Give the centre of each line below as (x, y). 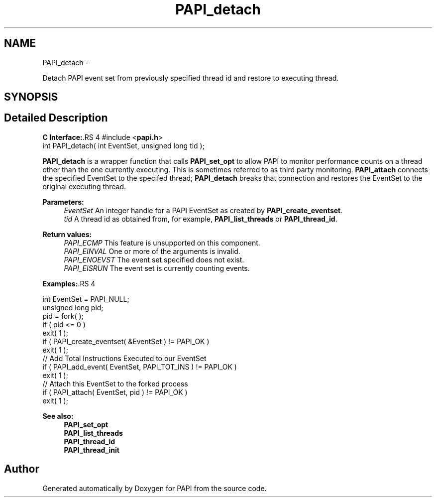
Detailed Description (56, 118)
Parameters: (63, 202)
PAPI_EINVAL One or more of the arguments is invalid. (152, 251)
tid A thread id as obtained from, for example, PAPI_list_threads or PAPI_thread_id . (201, 219)
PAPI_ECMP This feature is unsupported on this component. (162, 243)
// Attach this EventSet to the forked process (115, 383)
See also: (58, 416)
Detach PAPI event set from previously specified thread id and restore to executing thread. (191, 78)
